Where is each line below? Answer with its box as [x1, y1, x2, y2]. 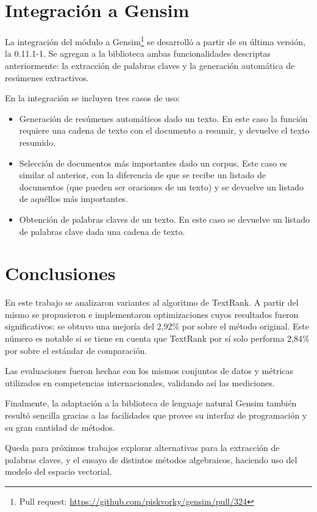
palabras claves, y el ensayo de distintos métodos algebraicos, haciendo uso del [5, 453, 297, 466]
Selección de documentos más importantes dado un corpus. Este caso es [19, 156, 287, 169]
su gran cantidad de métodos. [5, 420, 115, 433]
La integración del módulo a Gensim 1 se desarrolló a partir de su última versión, [5, 34, 305, 48]
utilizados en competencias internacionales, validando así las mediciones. [5, 376, 275, 389]
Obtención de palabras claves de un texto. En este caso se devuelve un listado [19, 212, 310, 225]
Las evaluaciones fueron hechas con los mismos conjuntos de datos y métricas [5, 364, 294, 377]
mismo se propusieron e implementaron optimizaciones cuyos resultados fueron [5, 308, 299, 320]
